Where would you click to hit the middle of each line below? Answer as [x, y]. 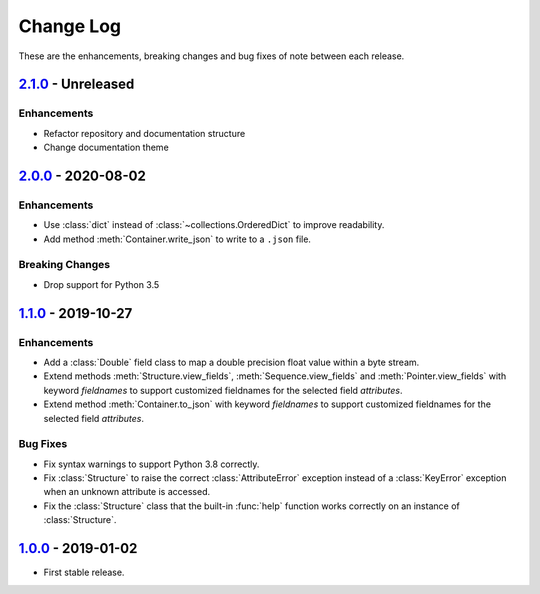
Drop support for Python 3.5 [101, 284]
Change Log [70, 26]
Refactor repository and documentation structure [144, 133]
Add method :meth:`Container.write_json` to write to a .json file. [177, 239]
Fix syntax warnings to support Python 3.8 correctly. [151, 464]
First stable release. [84, 572]
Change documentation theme [106, 147]
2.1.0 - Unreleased [76, 84]
